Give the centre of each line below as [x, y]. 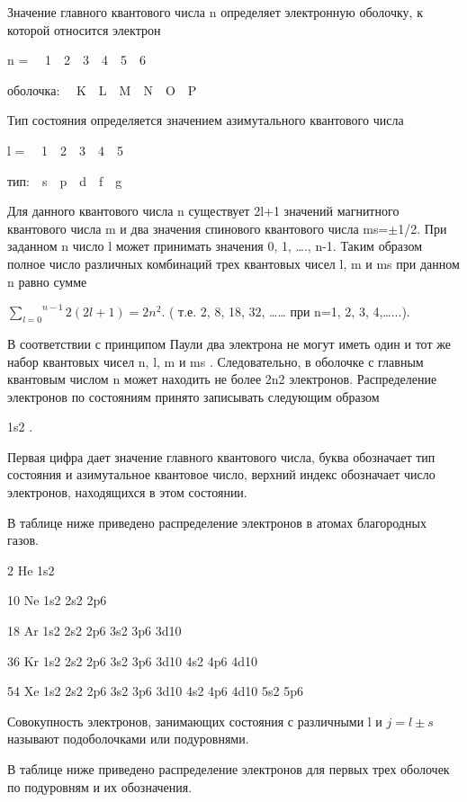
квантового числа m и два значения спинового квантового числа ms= [198, 228]
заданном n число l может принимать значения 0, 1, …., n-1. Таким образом [215, 246]
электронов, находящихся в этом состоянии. [127, 492]
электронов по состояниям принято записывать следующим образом [193, 396]
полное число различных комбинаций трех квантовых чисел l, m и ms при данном [233, 263]
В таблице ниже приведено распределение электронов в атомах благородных [217, 522]
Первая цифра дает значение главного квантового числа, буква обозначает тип [221, 456]
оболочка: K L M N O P [102, 89]
